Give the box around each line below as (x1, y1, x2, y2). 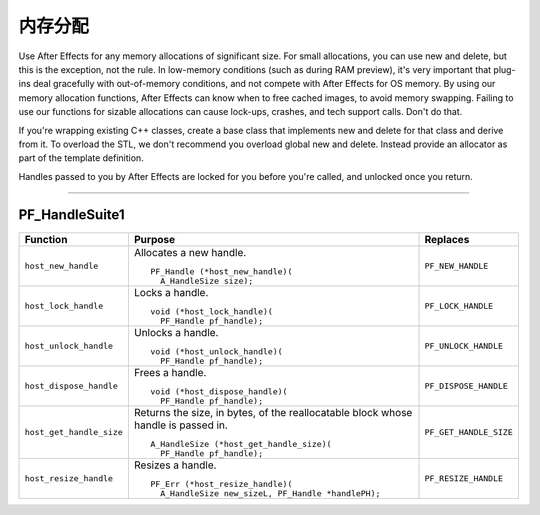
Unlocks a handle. (133, 325, 219, 339)
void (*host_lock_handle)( (150, 306, 274, 317)
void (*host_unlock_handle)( (150, 346, 284, 357)
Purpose (133, 232, 176, 246)
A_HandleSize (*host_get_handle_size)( (150, 438, 332, 449)
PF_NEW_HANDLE (424, 260, 489, 271)
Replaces (424, 232, 470, 246)
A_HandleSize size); (160, 275, 254, 286)
